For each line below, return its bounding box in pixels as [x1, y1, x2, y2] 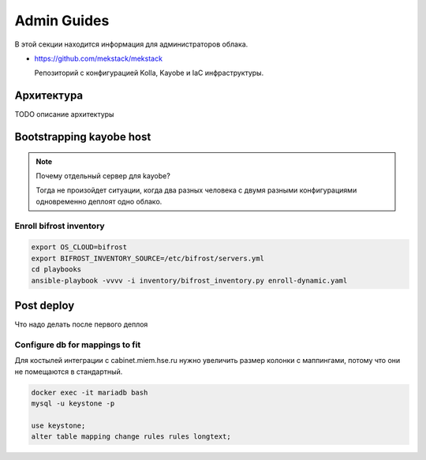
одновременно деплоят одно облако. [35, 196, 163, 206]
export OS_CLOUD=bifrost [31, 243, 128, 252]
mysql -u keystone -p [31, 398, 115, 408]
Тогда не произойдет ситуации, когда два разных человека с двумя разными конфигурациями [35, 185, 357, 195]
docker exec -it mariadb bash [31, 387, 148, 397]
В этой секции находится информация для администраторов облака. [14, 39, 248, 49]
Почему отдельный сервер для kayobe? [35, 171, 171, 181]
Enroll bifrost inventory [14, 220, 106, 231]
